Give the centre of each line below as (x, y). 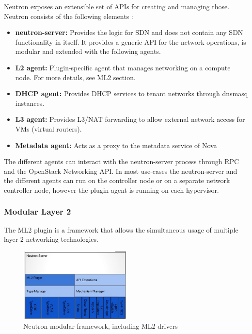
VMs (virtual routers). (48, 128)
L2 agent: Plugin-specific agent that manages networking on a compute (123, 67)
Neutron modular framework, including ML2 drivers (101, 326)
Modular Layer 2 (38, 211)
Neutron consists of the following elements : (69, 16)
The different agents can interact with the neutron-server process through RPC (122, 161)
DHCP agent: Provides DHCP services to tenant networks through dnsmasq (132, 93)
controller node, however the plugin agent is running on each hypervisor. (111, 190)
